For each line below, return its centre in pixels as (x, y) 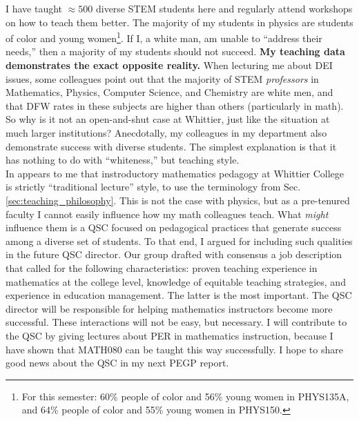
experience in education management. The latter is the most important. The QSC (179, 295)
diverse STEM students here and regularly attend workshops (224, 8)
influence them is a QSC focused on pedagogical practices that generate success (174, 227)
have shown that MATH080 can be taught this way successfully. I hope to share (174, 349)
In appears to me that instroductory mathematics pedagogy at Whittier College (175, 173)
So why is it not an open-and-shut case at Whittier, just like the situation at (168, 119)
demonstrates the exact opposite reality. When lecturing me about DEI (169, 65)
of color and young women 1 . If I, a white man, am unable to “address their (164, 37)
